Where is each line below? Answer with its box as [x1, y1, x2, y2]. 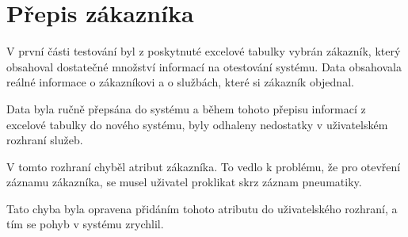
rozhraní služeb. [6, 132, 83, 148]
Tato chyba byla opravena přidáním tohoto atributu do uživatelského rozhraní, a [6, 200, 398, 216]
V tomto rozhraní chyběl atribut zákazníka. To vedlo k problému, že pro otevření [6, 158, 401, 174]
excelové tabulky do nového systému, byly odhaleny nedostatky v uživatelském [6, 116, 388, 132]
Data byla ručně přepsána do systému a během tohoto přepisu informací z [6, 100, 366, 117]
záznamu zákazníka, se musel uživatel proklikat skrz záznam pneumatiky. [6, 174, 362, 190]
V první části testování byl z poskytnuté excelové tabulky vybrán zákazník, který [6, 43, 401, 59]
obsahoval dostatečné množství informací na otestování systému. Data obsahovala [6, 58, 402, 75]
